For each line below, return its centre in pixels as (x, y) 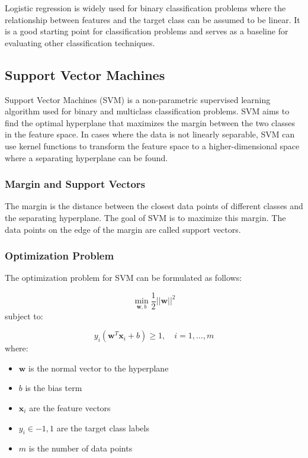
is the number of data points (81, 448)
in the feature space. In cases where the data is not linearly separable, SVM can (150, 134)
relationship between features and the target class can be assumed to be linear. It (153, 19)
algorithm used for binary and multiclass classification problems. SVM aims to (147, 111)
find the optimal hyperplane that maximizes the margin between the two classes (150, 122)
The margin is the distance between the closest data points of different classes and (154, 206)
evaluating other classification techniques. (80, 42)
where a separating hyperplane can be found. (86, 157)
